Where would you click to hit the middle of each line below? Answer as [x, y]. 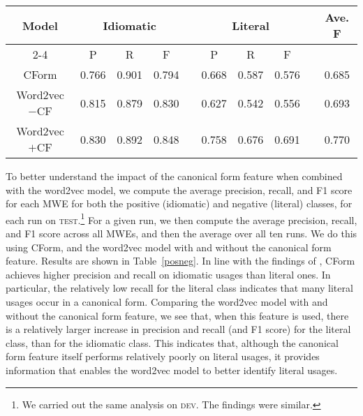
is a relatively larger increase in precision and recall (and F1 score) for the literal [178, 329]
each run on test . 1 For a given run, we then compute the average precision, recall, [181, 218]
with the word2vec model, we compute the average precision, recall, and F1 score [179, 190]
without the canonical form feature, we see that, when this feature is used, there [177, 315]
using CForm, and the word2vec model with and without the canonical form [169, 247]
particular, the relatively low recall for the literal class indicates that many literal [179, 288]
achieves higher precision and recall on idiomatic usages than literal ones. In [168, 274]
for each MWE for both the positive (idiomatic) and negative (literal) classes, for [179, 203]
